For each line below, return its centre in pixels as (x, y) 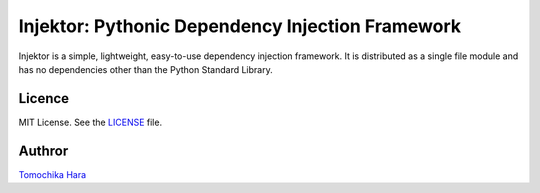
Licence (44, 98)
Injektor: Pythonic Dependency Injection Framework (240, 26)
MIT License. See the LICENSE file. (90, 122)
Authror (43, 150)
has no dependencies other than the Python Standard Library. (146, 69)
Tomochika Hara (52, 174)
